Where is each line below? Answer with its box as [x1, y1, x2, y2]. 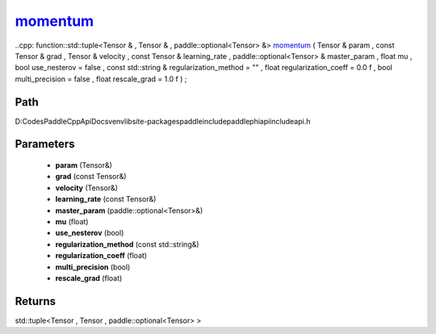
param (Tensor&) [55, 161, 113, 170]
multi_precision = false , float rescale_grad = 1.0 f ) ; [15, 73, 187, 84]
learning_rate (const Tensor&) [55, 194, 157, 204]
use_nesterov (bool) [55, 228, 124, 238]
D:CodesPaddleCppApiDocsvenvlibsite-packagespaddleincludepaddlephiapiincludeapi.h [15, 116, 311, 126]
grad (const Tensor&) [55, 172, 127, 182]
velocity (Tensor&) [55, 182, 119, 193]
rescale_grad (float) [55, 273, 123, 282]
